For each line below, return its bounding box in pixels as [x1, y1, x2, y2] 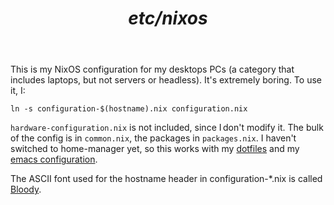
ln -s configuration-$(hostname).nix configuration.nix [10, 104, 248, 114]
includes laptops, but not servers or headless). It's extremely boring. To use [10, 74, 322, 86]
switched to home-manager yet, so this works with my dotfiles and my [10, 143, 300, 155]
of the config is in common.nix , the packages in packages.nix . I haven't [10, 132, 297, 144]
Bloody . [10, 183, 42, 196]
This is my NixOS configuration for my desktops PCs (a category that [10, 63, 295, 76]
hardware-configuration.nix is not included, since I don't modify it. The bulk [10, 122, 324, 134]
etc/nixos [128, 7, 208, 30]
